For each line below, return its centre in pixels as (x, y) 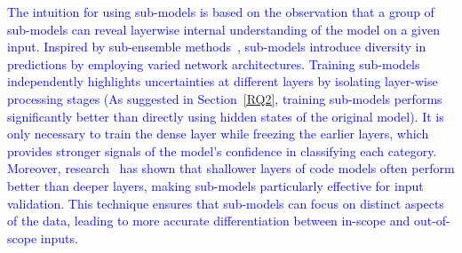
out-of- (432, 221)
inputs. (59, 237)
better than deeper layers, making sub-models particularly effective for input (215, 185)
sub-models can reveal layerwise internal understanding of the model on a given (223, 29)
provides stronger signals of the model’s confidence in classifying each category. (222, 150)
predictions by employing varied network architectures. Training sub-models (214, 63)
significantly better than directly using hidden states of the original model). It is (226, 116)
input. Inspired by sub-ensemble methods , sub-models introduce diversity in (217, 47)
